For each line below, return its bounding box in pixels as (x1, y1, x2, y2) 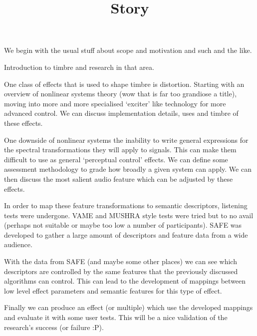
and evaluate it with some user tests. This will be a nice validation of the (4, 312, 228, 323)
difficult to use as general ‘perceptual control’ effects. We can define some (4, 154, 228, 164)
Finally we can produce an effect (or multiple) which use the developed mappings (4, 302, 253, 313)
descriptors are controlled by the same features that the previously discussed (4, 266, 238, 276)
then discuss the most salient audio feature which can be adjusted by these (4, 173, 233, 184)
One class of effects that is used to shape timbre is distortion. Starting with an (4, 78, 245, 89)
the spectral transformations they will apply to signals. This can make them (4, 144, 237, 155)
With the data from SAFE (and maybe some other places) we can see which (4, 256, 237, 267)
